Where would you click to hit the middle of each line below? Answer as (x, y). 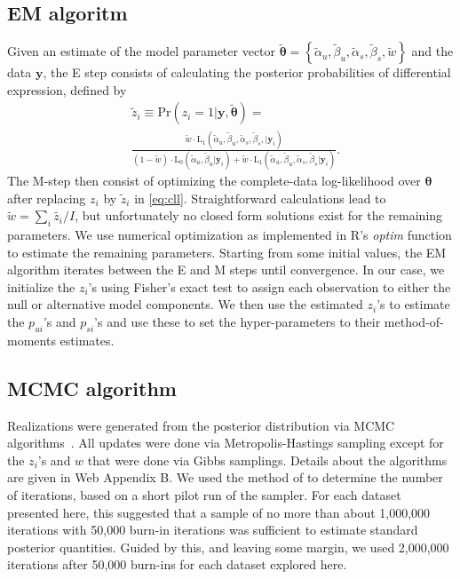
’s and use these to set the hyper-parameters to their (238, 322)
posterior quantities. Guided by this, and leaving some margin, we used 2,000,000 (228, 547)
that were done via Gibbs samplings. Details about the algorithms (267, 460)
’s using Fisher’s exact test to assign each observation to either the (270, 286)
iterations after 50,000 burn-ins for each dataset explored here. (177, 564)
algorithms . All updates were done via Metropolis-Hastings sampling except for (226, 443)
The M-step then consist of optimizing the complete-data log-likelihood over (214, 181)
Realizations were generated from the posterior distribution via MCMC (201, 425)
